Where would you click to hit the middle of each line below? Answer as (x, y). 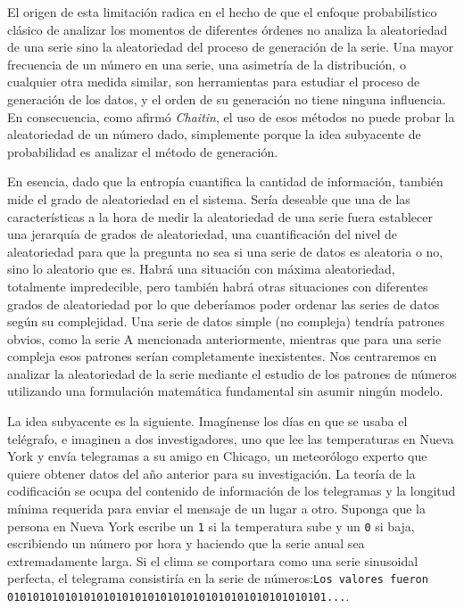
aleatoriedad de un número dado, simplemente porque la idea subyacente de (214, 134)
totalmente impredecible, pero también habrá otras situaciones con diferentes (218, 286)
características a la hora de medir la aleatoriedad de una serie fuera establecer (220, 216)
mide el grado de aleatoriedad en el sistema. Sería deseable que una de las (209, 198)
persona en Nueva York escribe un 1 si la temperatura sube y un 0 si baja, (211, 526)
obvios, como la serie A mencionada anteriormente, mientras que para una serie (224, 338)
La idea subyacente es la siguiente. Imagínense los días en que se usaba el (207, 421)
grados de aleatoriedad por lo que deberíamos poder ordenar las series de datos (224, 304)
